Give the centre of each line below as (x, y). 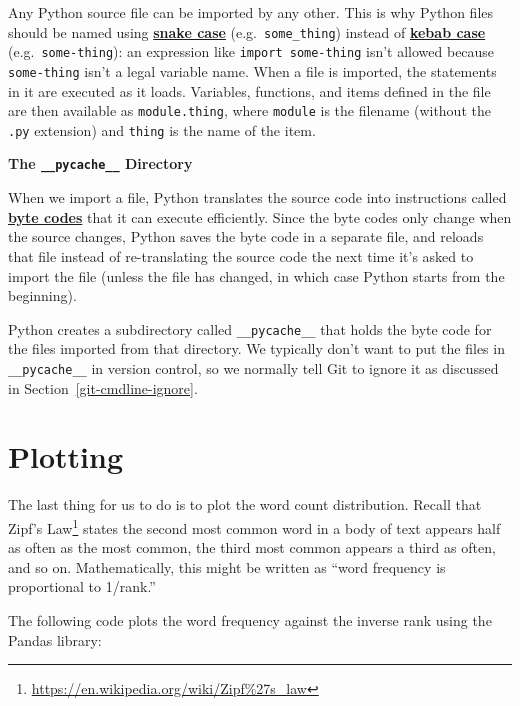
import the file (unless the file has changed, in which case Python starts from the (256, 275)
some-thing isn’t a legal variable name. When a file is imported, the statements (252, 70)
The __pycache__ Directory (100, 163)
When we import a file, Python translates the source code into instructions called (257, 197)
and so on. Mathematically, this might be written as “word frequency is (227, 566)
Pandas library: (55, 639)
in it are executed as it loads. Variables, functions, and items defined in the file (249, 90)
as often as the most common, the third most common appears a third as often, (252, 547)
